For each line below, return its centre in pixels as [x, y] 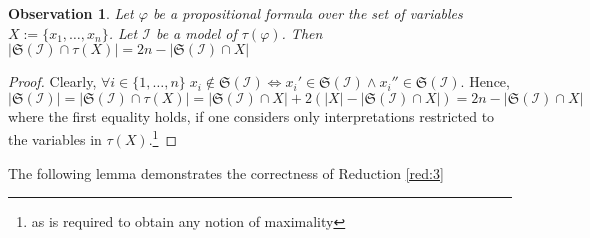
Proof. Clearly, [52, 81]
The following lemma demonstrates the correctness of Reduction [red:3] [226, 172]
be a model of [196, 32]
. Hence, [485, 81]
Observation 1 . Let [71, 13]
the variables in [55, 139]
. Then [302, 32]
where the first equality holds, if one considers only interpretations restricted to [251, 115]
